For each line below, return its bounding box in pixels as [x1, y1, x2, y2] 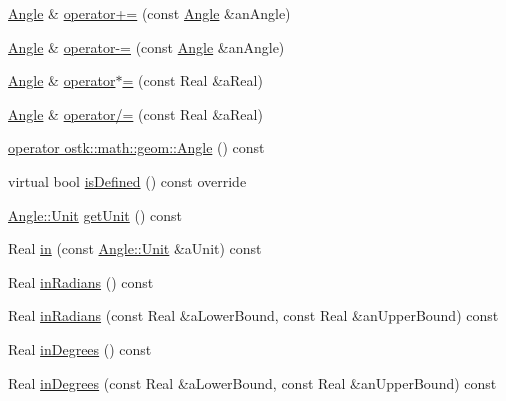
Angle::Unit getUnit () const [8, 204, 182, 225]
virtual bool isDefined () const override [8, 170, 247, 191]
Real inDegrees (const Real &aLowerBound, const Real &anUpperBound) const [8, 372, 497, 393]
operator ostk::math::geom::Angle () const [8, 137, 265, 158]
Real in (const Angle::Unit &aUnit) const [8, 238, 262, 259]
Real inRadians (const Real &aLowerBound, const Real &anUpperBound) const [8, 305, 499, 326]
